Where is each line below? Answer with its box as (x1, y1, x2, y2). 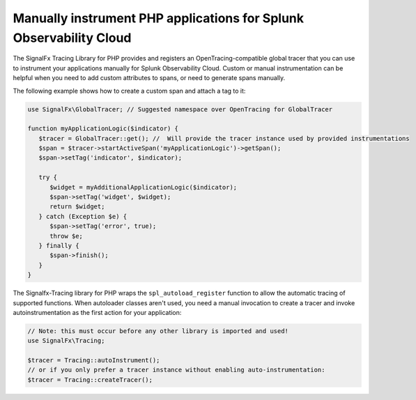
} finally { (38, 241, 79, 249)
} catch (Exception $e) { (38, 213, 128, 220)
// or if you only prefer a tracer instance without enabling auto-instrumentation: (27, 366, 325, 374)
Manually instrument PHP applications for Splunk (13, 10, 305, 26)
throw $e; (49, 232, 84, 240)
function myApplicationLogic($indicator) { (27, 125, 179, 132)
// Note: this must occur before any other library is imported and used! (27, 327, 289, 334)
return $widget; (49, 203, 105, 210)
